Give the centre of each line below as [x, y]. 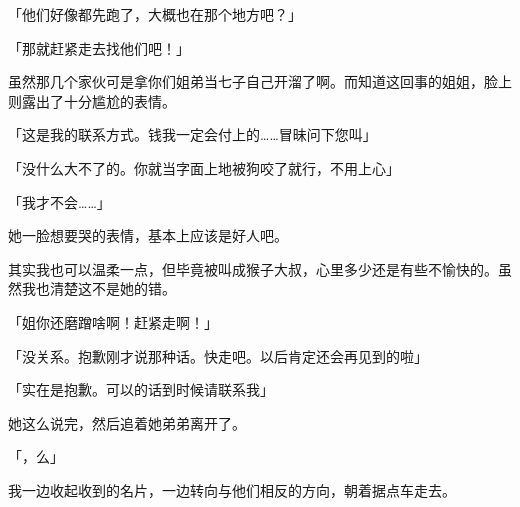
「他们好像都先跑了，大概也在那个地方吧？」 [155, 14]
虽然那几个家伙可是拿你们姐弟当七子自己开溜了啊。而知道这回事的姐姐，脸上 [260, 81]
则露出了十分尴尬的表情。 [92, 100]
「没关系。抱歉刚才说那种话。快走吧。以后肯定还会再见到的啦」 [218, 355]
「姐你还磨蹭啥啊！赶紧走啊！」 [113, 321]
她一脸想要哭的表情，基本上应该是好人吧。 [148, 235]
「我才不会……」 [59, 201]
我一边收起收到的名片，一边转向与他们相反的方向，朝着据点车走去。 [232, 489]
